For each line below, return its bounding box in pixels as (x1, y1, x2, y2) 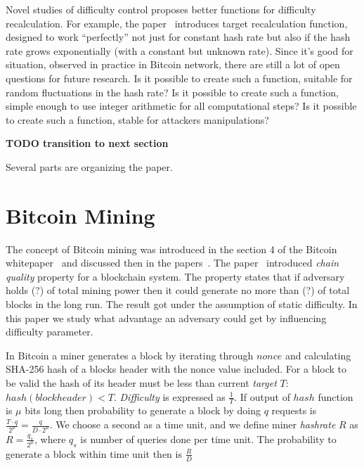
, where (34, 431, 66, 446)
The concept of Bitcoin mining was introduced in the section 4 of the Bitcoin (6, 241, 337, 256)
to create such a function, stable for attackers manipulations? (6, 112, 269, 127)
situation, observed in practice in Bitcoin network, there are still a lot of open (6, 57, 340, 72)
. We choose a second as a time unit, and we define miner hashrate (49, 417, 336, 432)
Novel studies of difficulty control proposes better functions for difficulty (6, 2, 316, 16)
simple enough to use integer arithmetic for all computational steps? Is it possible (6, 98, 357, 113)
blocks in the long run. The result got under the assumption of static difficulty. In (6, 297, 358, 312)
